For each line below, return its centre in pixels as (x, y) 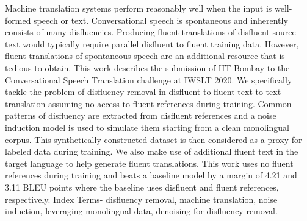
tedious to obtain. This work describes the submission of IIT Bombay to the (147, 67)
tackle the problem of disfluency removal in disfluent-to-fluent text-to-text (143, 92)
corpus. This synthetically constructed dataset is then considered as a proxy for (153, 139)
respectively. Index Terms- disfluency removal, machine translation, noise (141, 199)
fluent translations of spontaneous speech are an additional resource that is (145, 56)
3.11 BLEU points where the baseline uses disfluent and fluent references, (142, 187)
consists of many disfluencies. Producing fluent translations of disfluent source (150, 32)
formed (18, 20)
